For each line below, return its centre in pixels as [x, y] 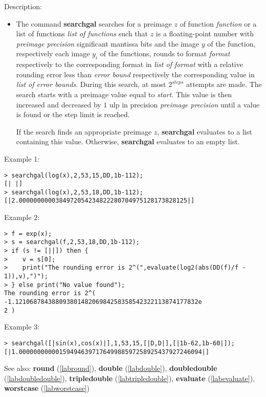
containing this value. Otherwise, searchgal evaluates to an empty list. [128, 141]
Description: [23, 6]
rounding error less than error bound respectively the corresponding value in [135, 74]
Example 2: [22, 217]
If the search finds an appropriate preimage [84, 131]
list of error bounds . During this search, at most [91, 84]
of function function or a [218, 23]
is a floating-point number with [205, 34]
